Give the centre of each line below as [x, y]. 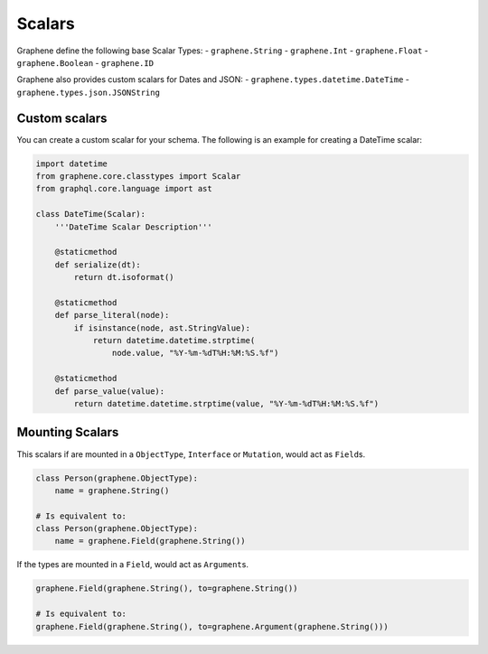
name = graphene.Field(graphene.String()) [150, 541]
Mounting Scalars [68, 432]
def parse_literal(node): [112, 315]
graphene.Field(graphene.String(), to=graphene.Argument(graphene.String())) [212, 626]
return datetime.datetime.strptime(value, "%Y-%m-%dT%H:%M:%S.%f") [226, 404]
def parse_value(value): [110, 391]
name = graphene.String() [112, 490]
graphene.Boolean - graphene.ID [85, 62]
